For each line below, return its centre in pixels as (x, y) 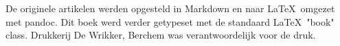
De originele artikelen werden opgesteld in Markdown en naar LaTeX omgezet (170, 8)
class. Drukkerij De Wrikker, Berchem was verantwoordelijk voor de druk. (161, 35)
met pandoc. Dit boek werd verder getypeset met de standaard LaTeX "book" (170, 21)
